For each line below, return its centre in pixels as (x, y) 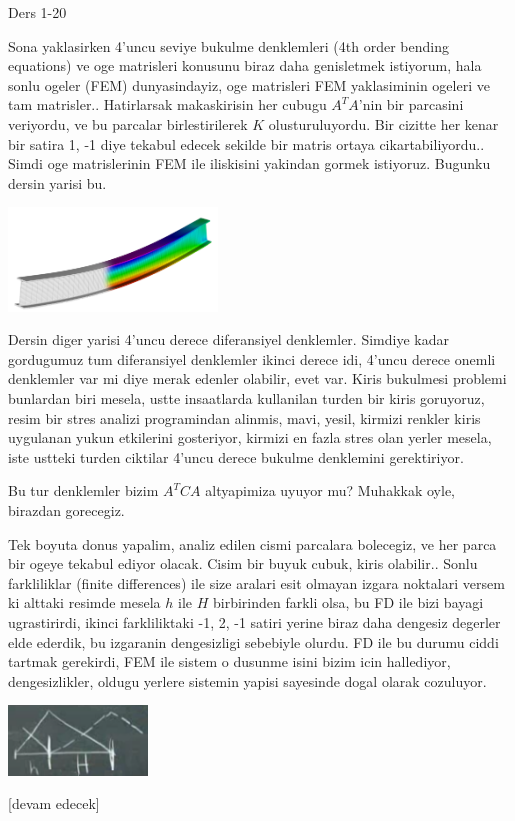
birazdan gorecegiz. (66, 510)
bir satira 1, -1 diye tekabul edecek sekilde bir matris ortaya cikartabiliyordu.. (246, 143)
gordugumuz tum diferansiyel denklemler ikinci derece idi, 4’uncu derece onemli (252, 358)
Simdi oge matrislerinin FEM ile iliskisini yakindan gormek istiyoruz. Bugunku (249, 163)
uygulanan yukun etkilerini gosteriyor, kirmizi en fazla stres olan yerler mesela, (250, 437)
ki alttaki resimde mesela (84, 602)
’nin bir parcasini (411, 104)
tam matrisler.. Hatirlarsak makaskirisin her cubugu (167, 104)
